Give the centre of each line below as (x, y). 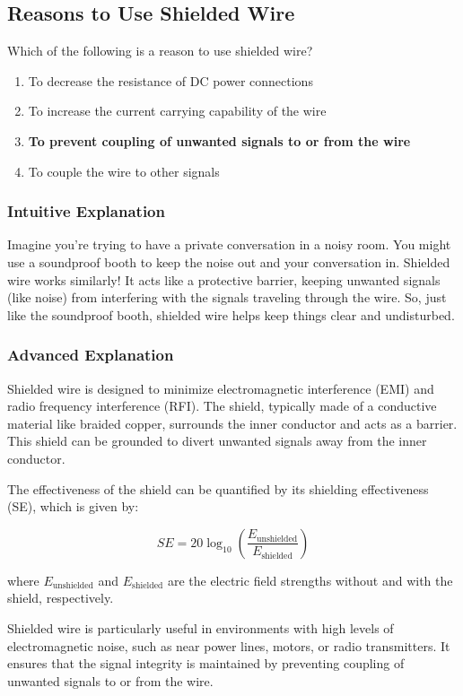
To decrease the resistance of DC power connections (170, 80)
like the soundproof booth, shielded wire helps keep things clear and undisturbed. (231, 314)
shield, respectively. (61, 598)
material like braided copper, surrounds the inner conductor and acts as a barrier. (232, 423)
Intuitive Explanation (86, 211)
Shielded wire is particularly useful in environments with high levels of (201, 627)
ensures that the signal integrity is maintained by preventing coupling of (206, 663)
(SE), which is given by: (73, 506)
